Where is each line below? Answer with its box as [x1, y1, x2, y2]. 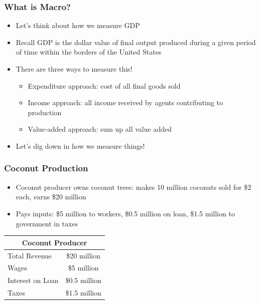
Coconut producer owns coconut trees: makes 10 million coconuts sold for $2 [16, 181, 251, 192]
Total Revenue [8, 250, 52, 260]
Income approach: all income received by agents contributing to [28, 97, 223, 108]
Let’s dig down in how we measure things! [16, 140, 145, 151]
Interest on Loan [8, 275, 59, 285]
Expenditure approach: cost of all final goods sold [28, 80, 181, 91]
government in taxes [16, 218, 78, 228]
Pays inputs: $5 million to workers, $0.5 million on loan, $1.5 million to [16, 208, 235, 218]
